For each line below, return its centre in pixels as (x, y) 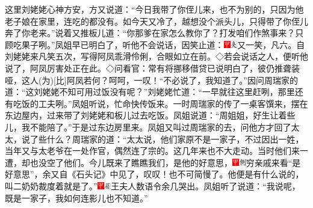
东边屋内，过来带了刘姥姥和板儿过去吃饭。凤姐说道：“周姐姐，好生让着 (146, 115)
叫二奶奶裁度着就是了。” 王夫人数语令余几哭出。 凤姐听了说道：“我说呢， (153, 185)
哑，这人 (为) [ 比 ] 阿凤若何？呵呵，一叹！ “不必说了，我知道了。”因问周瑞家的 (151, 80)
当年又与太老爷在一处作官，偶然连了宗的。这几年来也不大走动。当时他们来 (152, 151)
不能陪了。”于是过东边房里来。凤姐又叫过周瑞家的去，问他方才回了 (160, 127)
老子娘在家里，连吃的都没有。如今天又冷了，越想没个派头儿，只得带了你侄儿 (156, 21)
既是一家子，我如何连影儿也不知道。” (76, 197)
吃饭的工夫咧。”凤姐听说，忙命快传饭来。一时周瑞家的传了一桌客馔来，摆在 (160, 103)
